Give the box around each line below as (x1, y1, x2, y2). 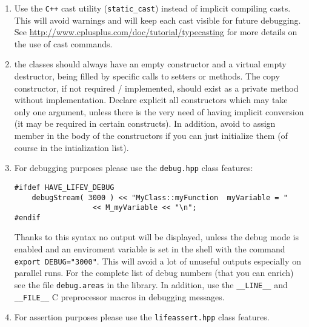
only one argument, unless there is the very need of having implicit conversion (14, 105, 304, 118)
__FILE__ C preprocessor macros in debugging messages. (14, 290, 225, 303)
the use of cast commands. (14, 37, 113, 50)
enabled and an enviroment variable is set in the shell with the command (14, 243, 285, 255)
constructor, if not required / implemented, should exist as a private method (14, 81, 299, 94)
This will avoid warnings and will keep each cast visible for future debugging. (14, 13, 301, 26)
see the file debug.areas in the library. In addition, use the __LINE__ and (14, 278, 288, 291)
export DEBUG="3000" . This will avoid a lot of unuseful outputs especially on (14, 254, 301, 267)
